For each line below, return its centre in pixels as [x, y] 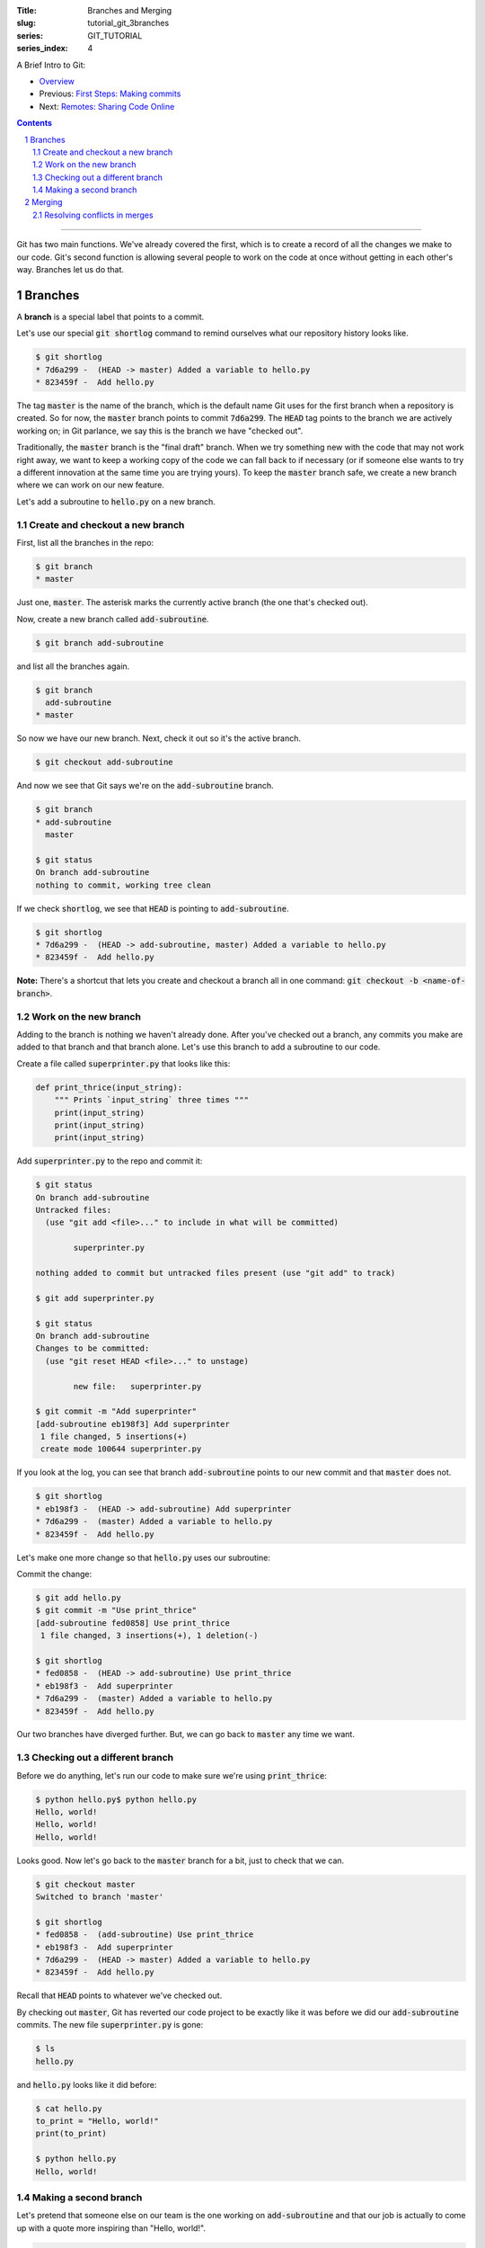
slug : [26, 23]
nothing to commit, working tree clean [123, 885]
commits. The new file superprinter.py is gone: [110, 2025]
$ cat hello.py [69, 2108]
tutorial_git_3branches [128, 23]
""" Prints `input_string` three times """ [151, 1100]
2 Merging [44, 202]
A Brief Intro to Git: [51, 65]
